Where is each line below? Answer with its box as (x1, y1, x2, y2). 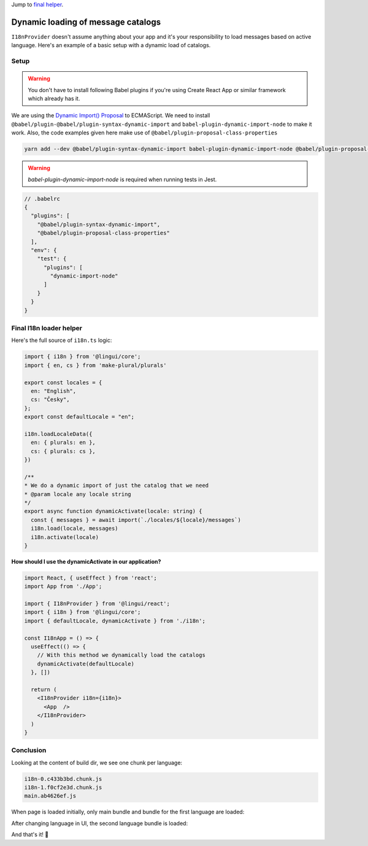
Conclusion (11, 746, 47, 755)
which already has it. (28, 95, 80, 103)
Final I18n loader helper (11, 324, 83, 332)
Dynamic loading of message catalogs (11, 17, 161, 27)
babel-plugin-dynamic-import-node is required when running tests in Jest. (28, 176, 217, 183)
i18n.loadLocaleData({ (24, 430, 93, 437)
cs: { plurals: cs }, (31, 448, 96, 454)
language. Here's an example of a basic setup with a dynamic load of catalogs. (11, 42, 211, 49)
